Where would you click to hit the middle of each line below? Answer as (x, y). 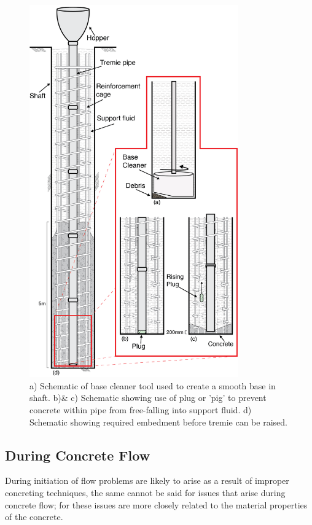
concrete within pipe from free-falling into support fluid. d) (141, 409)
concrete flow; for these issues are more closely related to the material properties (156, 504)
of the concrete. (34, 517)
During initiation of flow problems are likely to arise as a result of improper (147, 480)
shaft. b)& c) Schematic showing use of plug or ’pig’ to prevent (148, 398)
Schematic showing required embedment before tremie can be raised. (158, 422)
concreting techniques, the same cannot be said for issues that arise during (145, 492)
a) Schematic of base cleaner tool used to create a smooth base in (153, 385)
